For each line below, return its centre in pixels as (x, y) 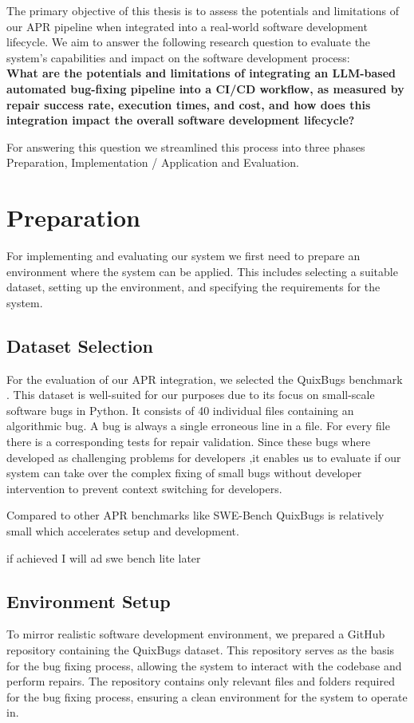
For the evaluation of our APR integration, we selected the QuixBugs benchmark (205, 379)
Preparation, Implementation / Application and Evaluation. (153, 162)
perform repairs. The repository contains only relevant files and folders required (201, 681)
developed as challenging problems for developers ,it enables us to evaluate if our (204, 457)
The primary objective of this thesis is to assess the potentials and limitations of (203, 10)
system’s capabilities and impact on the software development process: (178, 57)
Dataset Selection (80, 345)
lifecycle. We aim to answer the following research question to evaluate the (189, 42)
